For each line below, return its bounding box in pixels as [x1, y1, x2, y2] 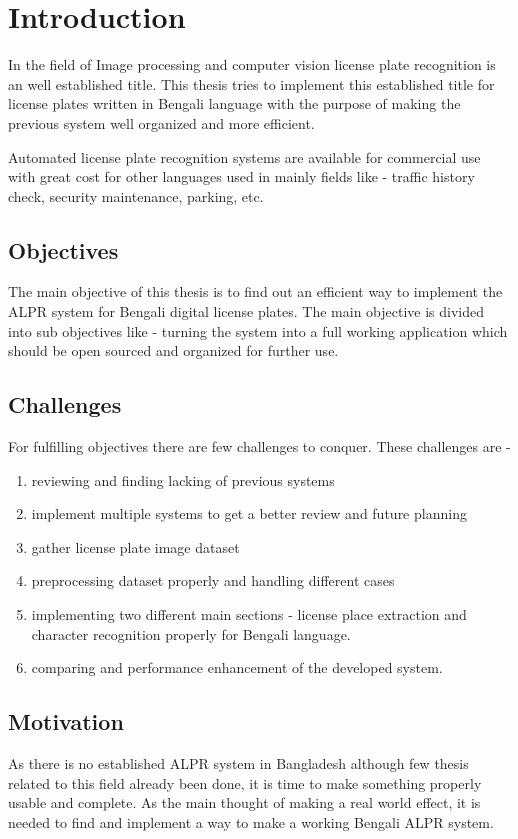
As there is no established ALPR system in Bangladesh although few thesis [8, 753, 469, 774]
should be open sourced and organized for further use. [8, 340, 339, 361]
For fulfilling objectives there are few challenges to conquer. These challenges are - [8, 436, 511, 457]
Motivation [8, 706, 124, 737]
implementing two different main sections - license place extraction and [31, 604, 467, 625]
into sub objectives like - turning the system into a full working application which [8, 320, 508, 341]
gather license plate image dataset [31, 536, 240, 557]
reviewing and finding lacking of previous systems [31, 469, 335, 490]
